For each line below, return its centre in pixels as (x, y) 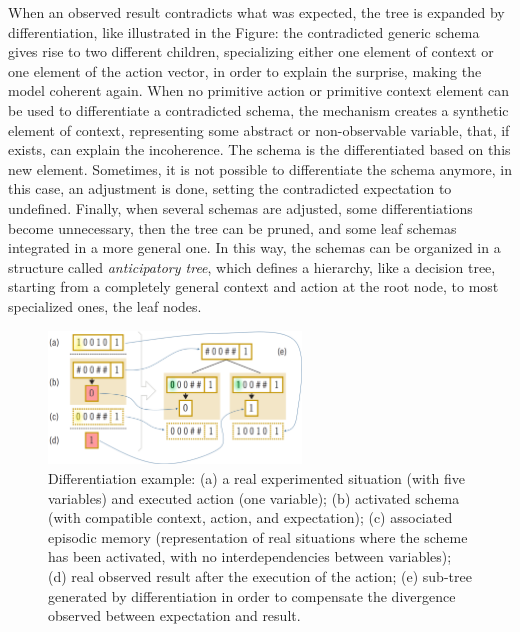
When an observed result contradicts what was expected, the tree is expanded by (256, 12)
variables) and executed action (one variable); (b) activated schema (254, 497)
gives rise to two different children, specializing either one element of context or (251, 51)
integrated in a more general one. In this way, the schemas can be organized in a (254, 247)
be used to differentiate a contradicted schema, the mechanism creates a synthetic (258, 109)
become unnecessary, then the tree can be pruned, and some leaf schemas (232, 227)
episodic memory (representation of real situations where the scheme (258, 536)
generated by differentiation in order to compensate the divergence (252, 595)
